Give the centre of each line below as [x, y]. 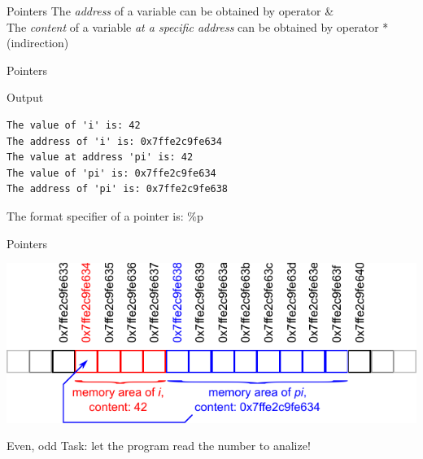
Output [25, 97]
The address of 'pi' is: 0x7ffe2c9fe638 [118, 189]
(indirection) [38, 43]
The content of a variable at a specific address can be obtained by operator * [198, 26]
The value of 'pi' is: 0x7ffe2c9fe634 [111, 173]
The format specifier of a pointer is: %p [105, 215]
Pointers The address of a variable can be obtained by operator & [170, 11]
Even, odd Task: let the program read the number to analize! [159, 446]
